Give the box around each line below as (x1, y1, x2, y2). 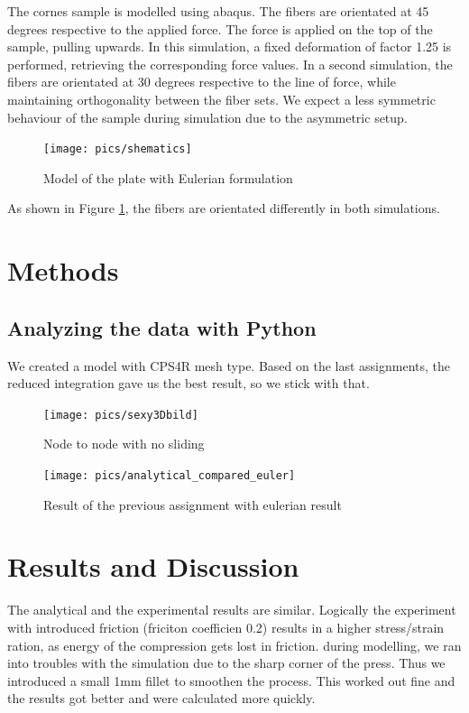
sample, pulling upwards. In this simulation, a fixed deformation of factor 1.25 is (7, 37, 452, 56)
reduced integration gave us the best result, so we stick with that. (7, 374, 370, 393)
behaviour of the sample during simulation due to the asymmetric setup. (7, 107, 408, 126)
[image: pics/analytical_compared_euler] (43, 469, 296, 483)
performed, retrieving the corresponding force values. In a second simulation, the (7, 54, 453, 73)
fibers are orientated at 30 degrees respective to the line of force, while (7, 72, 396, 91)
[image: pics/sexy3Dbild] (43, 408, 198, 421)
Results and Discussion (7, 548, 299, 585)
